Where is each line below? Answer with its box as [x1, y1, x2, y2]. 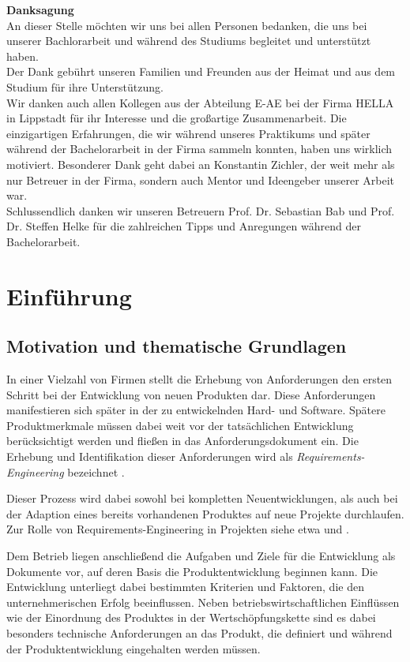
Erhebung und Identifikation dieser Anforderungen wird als [6, 448, 293, 465]
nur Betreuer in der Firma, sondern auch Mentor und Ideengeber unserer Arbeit [6, 171, 395, 188]
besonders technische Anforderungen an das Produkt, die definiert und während [6, 624, 393, 641]
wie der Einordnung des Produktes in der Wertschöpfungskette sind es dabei [6, 609, 376, 626]
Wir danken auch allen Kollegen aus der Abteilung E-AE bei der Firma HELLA [6, 94, 394, 110]
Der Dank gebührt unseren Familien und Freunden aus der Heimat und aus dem [6, 63, 396, 80]
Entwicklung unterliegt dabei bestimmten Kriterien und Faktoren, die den [6, 578, 364, 595]
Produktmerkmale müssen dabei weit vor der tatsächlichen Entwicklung [6, 417, 354, 433]
